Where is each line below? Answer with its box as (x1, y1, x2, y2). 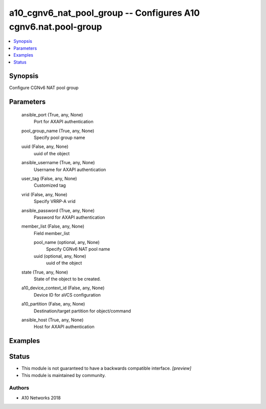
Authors (9, 384, 30, 391)
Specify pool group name (33, 135, 86, 140)
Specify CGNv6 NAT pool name (46, 246, 110, 252)
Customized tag (33, 182, 66, 188)
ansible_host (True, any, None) (21, 317, 84, 323)
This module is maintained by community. (21, 372, 106, 378)
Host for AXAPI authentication (33, 324, 95, 330)
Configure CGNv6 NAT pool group (9, 85, 79, 91)
